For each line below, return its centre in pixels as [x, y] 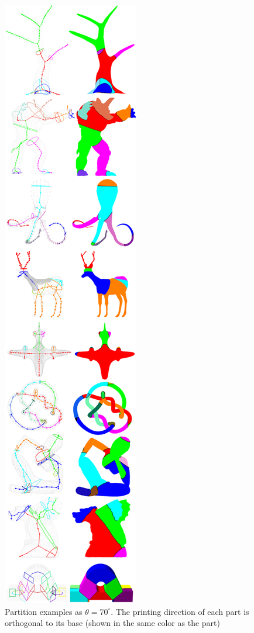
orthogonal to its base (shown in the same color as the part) [112, 623]
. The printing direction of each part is [180, 611]
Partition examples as [44, 611]
